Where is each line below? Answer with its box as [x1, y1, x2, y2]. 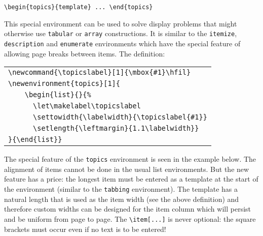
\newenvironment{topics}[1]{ [8, 79, 120, 88]
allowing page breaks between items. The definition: [4, 48, 165, 58]
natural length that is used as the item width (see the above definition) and [4, 193, 239, 204]
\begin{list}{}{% [24, 91, 91, 99]
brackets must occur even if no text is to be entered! [4, 223, 166, 234]
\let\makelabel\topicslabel [33, 102, 141, 110]
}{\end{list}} [8, 135, 62, 144]
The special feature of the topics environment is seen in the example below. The [4, 154, 256, 164]
